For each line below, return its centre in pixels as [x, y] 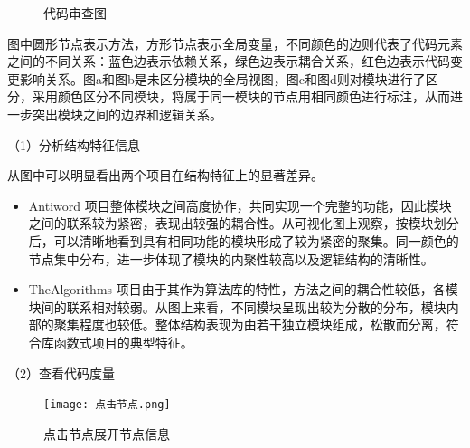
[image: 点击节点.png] [107, 405]
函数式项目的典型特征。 [123, 342]
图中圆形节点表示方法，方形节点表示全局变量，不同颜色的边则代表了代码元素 [235, 43]
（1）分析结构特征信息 [74, 144]
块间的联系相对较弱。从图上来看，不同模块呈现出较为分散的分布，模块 [237, 306]
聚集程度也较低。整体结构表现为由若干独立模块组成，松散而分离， [250, 324]
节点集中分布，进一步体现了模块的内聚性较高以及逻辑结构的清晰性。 [231, 258]
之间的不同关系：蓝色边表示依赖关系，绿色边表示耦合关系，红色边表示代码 [229, 61]
